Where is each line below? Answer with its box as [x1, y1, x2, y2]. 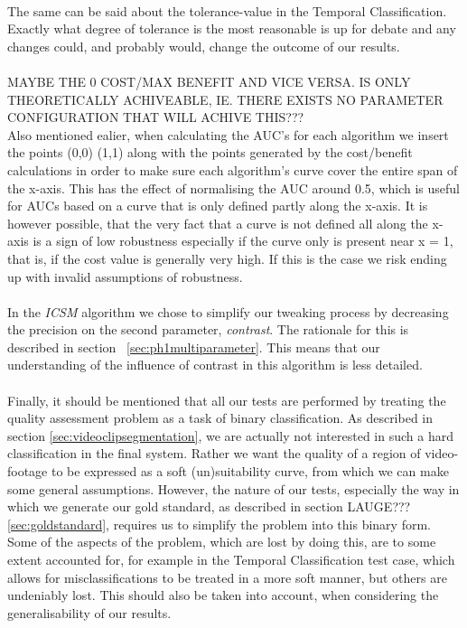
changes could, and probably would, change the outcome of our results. [7, 36, 400, 55]
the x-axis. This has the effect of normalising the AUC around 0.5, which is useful [7, 178, 461, 197]
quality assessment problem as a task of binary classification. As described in [7, 408, 434, 427]
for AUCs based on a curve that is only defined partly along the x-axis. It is [7, 196, 428, 215]
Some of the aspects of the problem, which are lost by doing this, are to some [7, 532, 436, 551]
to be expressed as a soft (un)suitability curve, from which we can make [51, 462, 449, 481]
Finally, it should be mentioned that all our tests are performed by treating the [7, 390, 446, 409]
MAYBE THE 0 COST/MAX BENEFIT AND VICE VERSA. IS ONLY [7, 71, 411, 90]
